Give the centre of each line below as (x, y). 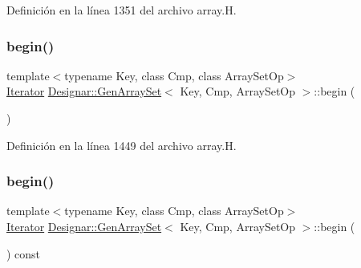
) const (24, 253)
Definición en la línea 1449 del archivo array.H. (122, 145)
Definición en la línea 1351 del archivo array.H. (122, 10)
